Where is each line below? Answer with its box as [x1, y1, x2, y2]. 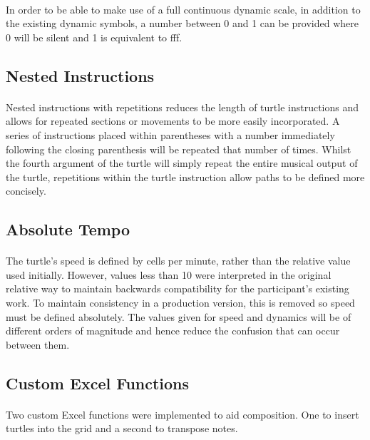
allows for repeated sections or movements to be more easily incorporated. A [6, 113, 340, 128]
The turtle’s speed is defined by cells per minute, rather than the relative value [6, 253, 351, 268]
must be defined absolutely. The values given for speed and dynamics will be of [6, 309, 351, 324]
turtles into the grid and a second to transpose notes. [6, 421, 238, 436]
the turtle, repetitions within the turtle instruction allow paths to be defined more [6, 169, 365, 184]
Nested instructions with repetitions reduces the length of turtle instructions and [6, 99, 359, 114]
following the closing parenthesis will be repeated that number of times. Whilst [6, 141, 351, 156]
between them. [6, 337, 70, 352]
